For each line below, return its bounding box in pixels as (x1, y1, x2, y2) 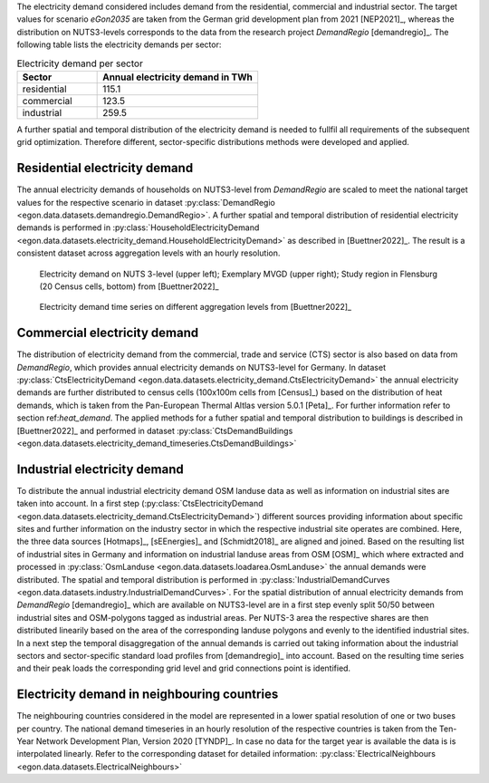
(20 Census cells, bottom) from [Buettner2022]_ (39, 281, 219, 292)
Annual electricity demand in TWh (102, 71, 254, 83)
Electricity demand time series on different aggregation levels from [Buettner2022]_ (39, 302, 352, 313)
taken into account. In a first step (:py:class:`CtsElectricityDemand (16, 498, 264, 509)
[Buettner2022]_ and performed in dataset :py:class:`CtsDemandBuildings (16, 425, 293, 436)
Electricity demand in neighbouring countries (16, 687, 279, 702)
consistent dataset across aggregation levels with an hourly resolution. (16, 247, 281, 258)
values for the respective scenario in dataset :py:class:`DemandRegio (16, 197, 275, 208)
